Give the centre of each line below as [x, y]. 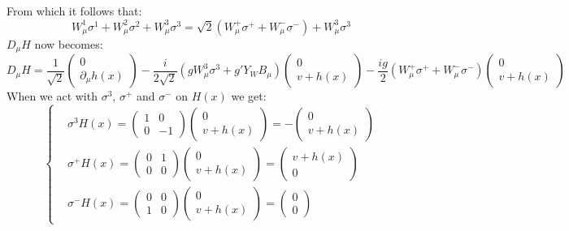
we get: [249, 96]
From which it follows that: [74, 11]
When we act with [52, 96]
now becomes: [69, 43]
